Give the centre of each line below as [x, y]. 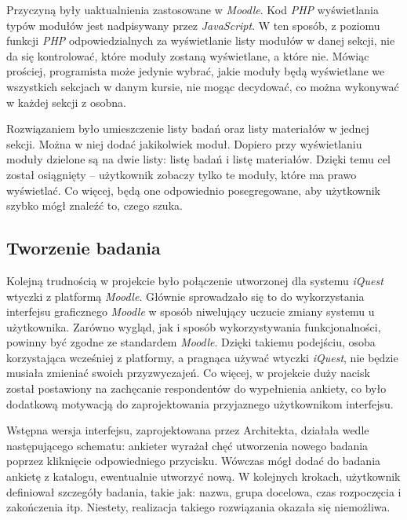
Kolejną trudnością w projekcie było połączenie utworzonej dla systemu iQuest [195, 280]
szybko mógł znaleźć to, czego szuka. [94, 205]
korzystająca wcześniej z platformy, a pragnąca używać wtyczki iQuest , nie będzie [202, 357]
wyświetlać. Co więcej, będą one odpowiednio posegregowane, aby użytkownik [193, 190]
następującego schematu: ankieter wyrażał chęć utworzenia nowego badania [187, 445]
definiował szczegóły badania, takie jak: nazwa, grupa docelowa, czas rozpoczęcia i [204, 491]
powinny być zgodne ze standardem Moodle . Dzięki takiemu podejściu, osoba [191, 342]
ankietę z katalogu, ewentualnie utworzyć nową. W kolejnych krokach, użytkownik [203, 476]
